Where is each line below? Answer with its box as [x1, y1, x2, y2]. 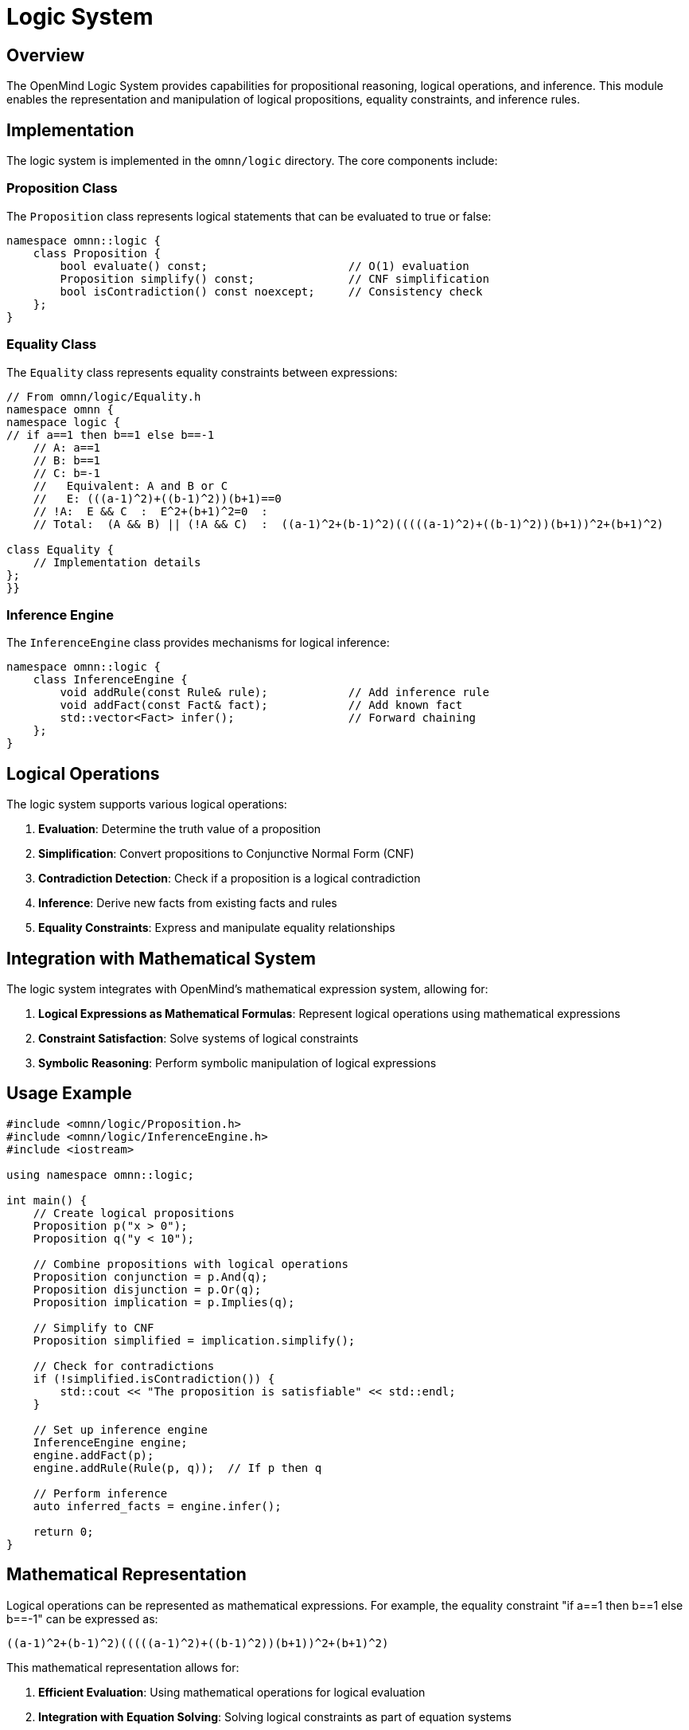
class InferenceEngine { [33, 673, 188, 687]
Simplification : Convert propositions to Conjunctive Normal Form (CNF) [38, 847, 415, 861]
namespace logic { [6, 415, 121, 429]
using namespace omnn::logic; [6, 1168, 195, 1181]
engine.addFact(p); [33, 1448, 154, 1462]
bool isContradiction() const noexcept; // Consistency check [60, 284, 483, 298]
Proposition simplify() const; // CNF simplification [60, 272, 489, 285]
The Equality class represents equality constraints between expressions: [6, 365, 398, 379]
